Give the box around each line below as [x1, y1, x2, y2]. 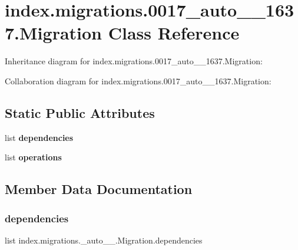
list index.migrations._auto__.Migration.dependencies [5, 233, 203, 246]
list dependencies [5, 131, 74, 143]
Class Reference [108, 21, 240, 45]
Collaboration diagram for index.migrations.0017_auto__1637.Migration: [5, 74, 271, 87]
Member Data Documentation [5, 180, 193, 198]
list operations [5, 151, 62, 163]
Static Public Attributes [5, 103, 155, 121]
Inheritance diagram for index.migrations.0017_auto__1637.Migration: [5, 55, 263, 67]
